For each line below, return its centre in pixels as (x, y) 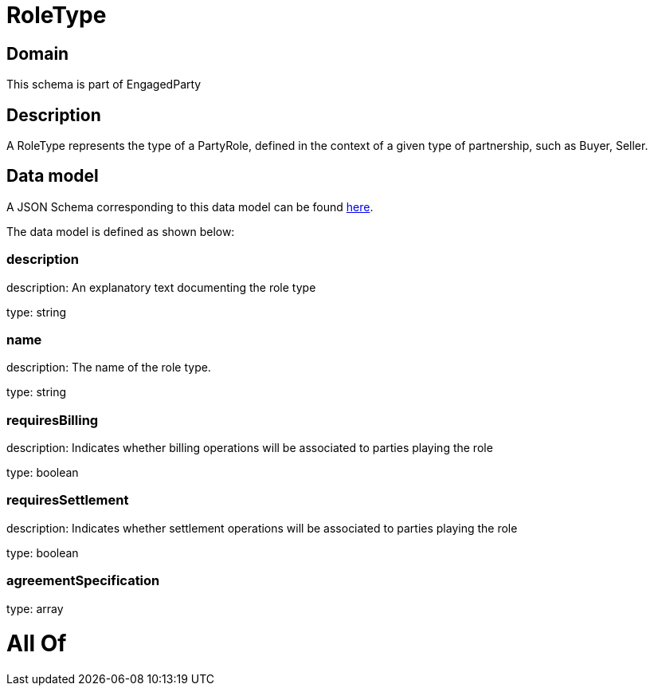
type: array (35, 608)
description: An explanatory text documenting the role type (161, 287)
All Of (37, 644)
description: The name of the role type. (109, 368)
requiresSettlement (68, 500)
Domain (38, 53)
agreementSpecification (83, 581)
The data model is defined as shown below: (121, 231)
